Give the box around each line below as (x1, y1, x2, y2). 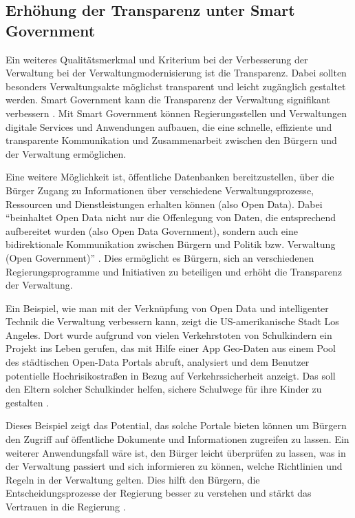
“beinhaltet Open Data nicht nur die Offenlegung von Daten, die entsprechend (6, 210, 336, 225)
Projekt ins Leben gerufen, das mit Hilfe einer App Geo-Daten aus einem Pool (6, 341, 336, 355)
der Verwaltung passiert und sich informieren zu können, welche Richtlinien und (6, 459, 343, 473)
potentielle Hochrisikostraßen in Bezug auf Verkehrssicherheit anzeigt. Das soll (6, 368, 336, 382)
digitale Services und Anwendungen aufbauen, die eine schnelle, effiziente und (6, 119, 332, 134)
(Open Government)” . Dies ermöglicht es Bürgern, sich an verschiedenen (6, 250, 314, 265)
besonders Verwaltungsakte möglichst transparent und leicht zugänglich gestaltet (6, 79, 346, 93)
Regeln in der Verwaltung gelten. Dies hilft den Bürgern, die (6, 472, 260, 486)
